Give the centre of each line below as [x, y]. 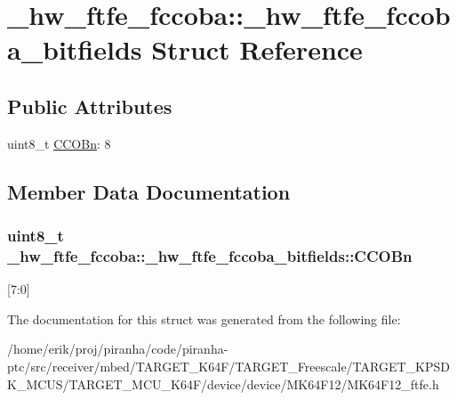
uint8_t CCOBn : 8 [59, 143]
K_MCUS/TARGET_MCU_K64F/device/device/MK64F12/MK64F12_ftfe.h [223, 384]
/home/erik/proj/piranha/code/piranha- [118, 349]
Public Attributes [90, 106]
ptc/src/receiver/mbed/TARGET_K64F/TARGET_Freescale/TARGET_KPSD [228, 367]
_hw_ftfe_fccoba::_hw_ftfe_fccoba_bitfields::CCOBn [210, 255]
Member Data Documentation [149, 191]
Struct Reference [257, 49]
